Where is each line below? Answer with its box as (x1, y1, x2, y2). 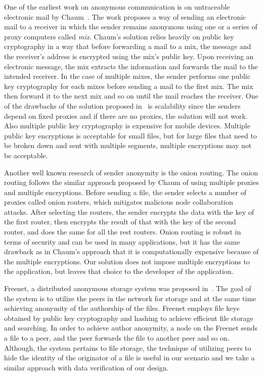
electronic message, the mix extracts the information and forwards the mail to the (4, 61, 258, 71)
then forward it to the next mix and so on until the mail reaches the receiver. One (4, 90, 258, 101)
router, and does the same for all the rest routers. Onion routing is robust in (4, 226, 241, 237)
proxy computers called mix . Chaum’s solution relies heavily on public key (4, 31, 234, 41)
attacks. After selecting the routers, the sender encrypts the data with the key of (4, 206, 254, 217)
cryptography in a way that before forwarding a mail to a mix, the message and (4, 41, 251, 52)
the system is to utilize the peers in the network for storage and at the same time (4, 293, 256, 303)
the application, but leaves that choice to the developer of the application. (4, 266, 234, 276)
